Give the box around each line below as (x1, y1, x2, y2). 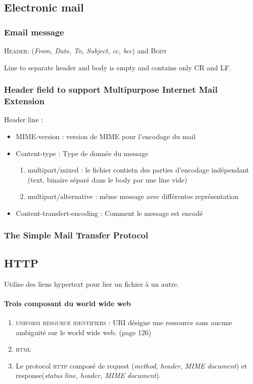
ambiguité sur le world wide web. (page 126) (15, 327, 151, 337)
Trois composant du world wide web (4, 298, 131, 308)
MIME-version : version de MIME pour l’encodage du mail (15, 131, 196, 141)
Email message (4, 25, 64, 38)
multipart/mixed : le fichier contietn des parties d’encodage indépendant (27, 165, 249, 175)
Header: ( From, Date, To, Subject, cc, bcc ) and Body (4, 45, 167, 55)
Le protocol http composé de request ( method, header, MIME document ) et (15, 360, 248, 371)
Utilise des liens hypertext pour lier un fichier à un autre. (4, 278, 179, 289)
